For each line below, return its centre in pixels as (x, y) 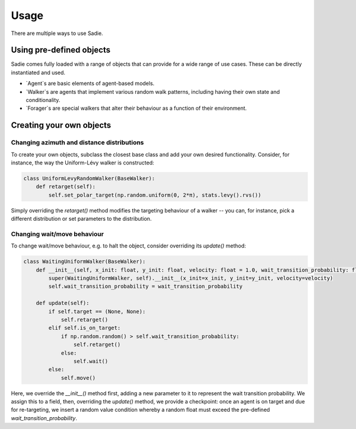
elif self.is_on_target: (85, 328)
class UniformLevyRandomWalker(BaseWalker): (89, 178)
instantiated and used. (38, 72)
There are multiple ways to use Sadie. (57, 33)
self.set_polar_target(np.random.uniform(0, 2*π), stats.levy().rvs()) (155, 195)
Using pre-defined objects (61, 50)
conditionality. (43, 100)
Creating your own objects (61, 125)
